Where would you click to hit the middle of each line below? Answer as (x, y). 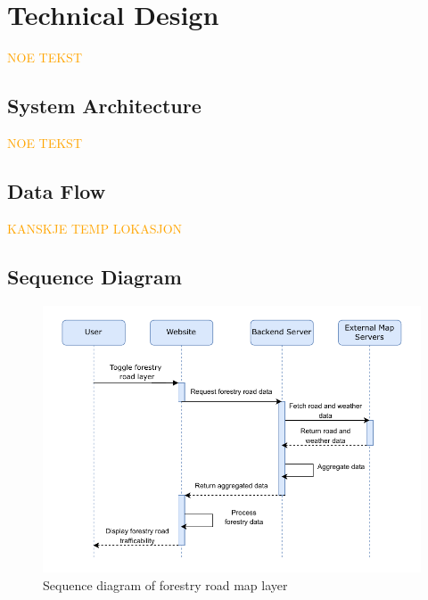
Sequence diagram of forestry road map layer (165, 584)
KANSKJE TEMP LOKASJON (95, 228)
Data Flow (57, 190)
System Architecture (104, 106)
